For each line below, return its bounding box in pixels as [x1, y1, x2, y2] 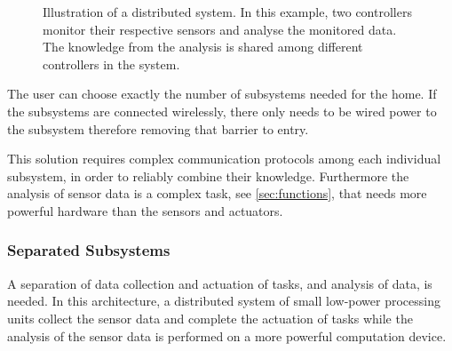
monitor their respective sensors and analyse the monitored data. [43, 20, 397, 38]
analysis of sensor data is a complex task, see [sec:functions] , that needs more [7, 184, 427, 203]
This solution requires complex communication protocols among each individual [7, 149, 441, 168]
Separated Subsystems [7, 239, 170, 261]
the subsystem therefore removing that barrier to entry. [7, 119, 309, 138]
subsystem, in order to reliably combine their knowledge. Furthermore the [7, 166, 409, 185]
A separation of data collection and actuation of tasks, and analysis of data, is [7, 274, 432, 292]
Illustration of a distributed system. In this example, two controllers [43, 3, 412, 20]
